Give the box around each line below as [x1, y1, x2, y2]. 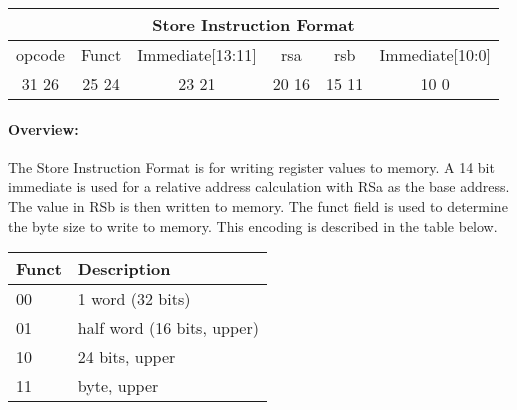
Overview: [8, 118, 79, 139]
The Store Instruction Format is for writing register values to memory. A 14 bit [8, 156, 495, 177]
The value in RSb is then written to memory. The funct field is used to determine [8, 195, 508, 216]
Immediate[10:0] [379, 43, 491, 66]
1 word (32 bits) [77, 287, 191, 311]
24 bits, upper [77, 345, 176, 369]
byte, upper [77, 374, 159, 398]
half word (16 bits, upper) [77, 316, 259, 340]
